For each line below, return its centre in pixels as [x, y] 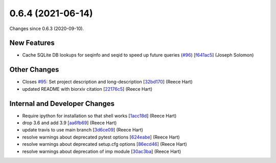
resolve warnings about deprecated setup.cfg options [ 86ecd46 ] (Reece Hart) [105, 144]
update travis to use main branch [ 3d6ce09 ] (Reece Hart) [83, 130]
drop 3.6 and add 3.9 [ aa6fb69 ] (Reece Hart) [70, 123]
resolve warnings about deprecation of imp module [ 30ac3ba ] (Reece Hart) [102, 151]
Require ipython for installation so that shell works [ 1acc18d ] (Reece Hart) [99, 116]
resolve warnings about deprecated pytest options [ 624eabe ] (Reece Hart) [101, 137]
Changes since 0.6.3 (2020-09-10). [47, 29]
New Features [32, 43]
